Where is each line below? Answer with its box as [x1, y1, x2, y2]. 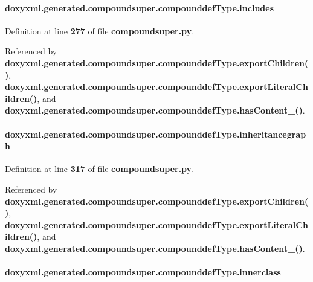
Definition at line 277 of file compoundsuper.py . [5, 24, 195, 37]
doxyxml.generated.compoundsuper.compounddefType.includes [5, 1, 274, 14]
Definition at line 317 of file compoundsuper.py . [5, 162, 195, 175]
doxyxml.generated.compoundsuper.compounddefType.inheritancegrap [5, 127, 306, 140]
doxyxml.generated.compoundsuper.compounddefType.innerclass [5, 266, 281, 278]
